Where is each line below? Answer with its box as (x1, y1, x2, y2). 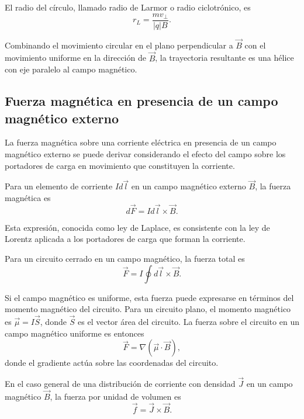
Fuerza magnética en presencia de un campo (5, 92, 278, 110)
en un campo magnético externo (131, 180, 246, 192)
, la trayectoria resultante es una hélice (155, 51, 294, 64)
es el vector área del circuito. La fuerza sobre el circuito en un (78, 316, 299, 328)
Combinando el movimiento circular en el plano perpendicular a (5, 39, 233, 51)
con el (244, 39, 266, 51)
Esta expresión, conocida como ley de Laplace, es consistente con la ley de (5, 221, 270, 233)
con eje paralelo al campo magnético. (5, 63, 137, 75)
